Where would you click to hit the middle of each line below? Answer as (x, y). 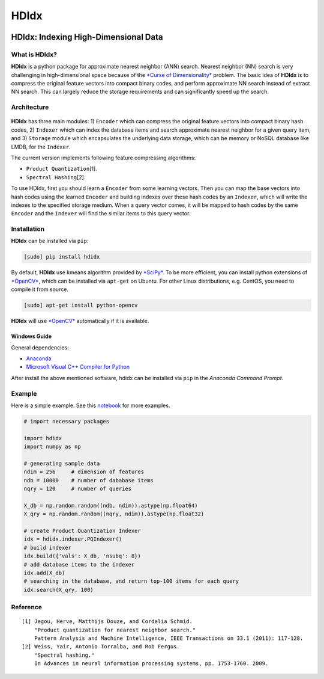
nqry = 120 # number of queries (78, 489)
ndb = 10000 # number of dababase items (89, 480)
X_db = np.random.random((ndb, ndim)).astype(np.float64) (111, 505)
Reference (26, 607)
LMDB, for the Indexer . (41, 147)
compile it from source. (40, 289)
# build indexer (48, 548)
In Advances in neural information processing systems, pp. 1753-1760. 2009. (151, 664)
